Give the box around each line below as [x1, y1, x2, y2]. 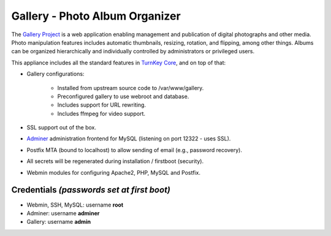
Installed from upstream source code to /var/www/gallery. [57, 84, 204, 91]
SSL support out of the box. [26, 124, 97, 131]
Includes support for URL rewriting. [57, 101, 146, 108]
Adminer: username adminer [26, 209, 100, 217]
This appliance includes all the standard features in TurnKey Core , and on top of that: [11, 59, 226, 66]
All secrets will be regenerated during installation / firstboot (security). [26, 158, 204, 165]
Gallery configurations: [26, 70, 85, 78]
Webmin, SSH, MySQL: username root [26, 201, 124, 208]
